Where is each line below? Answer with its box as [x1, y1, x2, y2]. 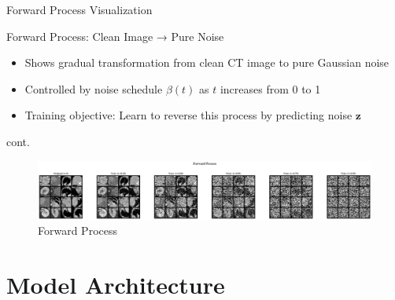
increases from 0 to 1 [220, 80, 321, 97]
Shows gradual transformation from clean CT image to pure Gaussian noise [24, 54, 389, 71]
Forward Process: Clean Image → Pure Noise [6, 27, 224, 44]
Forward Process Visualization [6, 2, 153, 17]
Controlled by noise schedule [24, 80, 163, 97]
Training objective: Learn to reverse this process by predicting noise [24, 107, 353, 123]
